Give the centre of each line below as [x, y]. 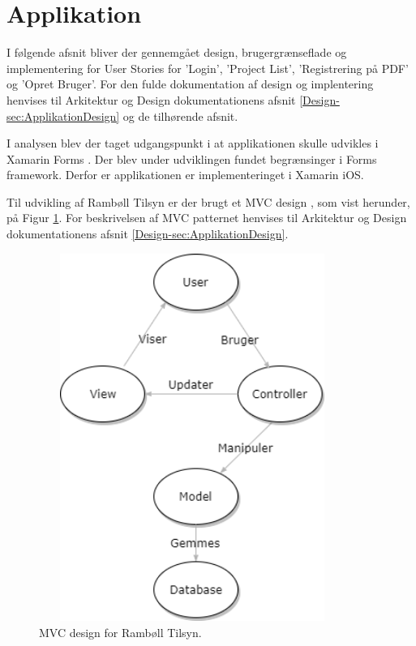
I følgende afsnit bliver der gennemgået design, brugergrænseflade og [177, 52]
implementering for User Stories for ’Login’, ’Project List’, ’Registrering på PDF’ [208, 68]
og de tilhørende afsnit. [180, 116]
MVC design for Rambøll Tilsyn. [120, 632]
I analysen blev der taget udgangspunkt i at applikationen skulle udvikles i [193, 143]
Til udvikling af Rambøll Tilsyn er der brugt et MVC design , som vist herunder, [208, 201]
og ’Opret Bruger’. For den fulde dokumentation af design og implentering [190, 84]
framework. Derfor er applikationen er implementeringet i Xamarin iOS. [185, 175]
